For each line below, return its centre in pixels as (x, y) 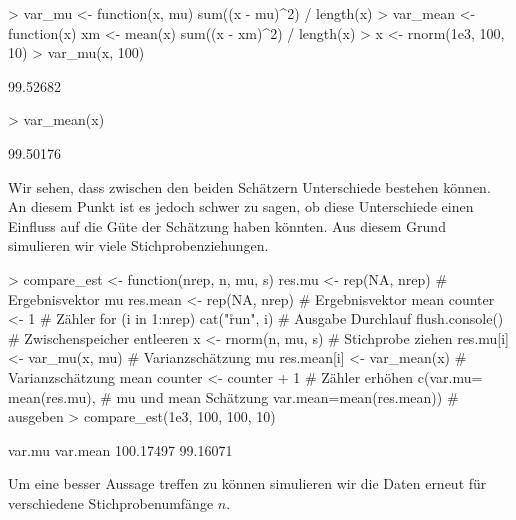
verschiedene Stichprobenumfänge (111, 502)
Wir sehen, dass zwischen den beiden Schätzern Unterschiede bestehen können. (249, 186)
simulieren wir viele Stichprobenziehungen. (138, 245)
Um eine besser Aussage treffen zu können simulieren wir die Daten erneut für (247, 483)
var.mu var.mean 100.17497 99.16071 (120, 449)
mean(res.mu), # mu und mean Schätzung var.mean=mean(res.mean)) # (233, 396)
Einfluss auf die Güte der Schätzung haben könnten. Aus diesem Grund (227, 225)
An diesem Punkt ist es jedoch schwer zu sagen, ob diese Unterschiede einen (241, 206)
